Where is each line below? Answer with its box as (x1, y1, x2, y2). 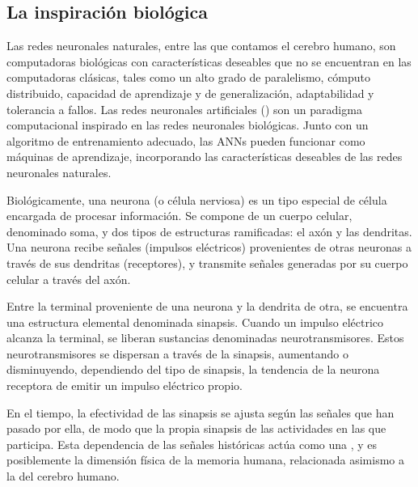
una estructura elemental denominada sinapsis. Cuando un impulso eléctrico (6, 313, 384, 330)
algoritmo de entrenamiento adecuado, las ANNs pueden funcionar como (6, 132, 365, 149)
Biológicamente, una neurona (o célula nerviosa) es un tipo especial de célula (6, 191, 387, 208)
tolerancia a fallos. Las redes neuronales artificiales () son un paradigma (6, 100, 362, 117)
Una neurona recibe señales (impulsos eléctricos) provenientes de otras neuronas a (6, 239, 412, 256)
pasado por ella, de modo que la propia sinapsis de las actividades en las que (6, 420, 386, 437)
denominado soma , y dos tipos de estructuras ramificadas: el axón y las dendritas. (6, 222, 412, 239)
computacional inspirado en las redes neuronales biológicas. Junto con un (6, 116, 369, 133)
